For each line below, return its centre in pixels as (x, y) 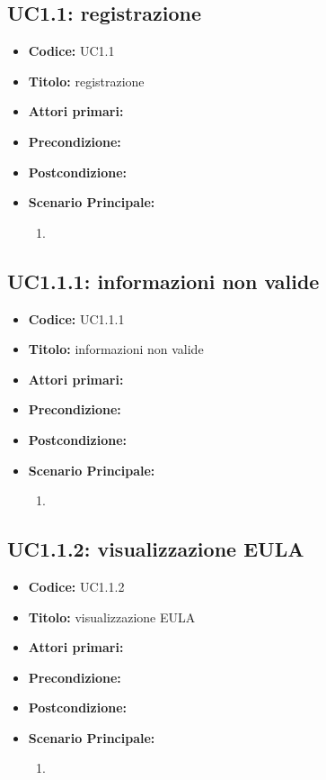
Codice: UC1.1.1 (76, 318)
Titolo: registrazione (86, 81)
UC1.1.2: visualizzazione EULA (156, 549)
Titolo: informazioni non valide (116, 349)
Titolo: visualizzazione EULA (112, 617)
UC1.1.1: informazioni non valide (163, 281)
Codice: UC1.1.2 (76, 586)
